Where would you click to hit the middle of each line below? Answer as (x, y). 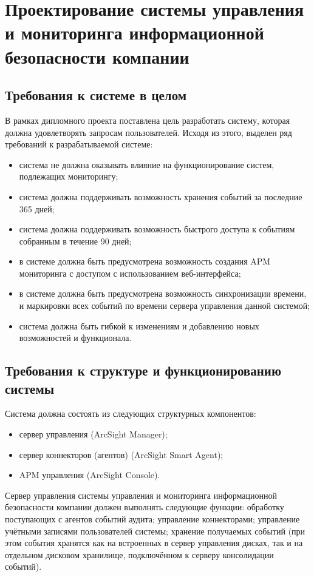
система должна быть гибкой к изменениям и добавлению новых (139, 326)
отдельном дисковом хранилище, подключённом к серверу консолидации (139, 554)
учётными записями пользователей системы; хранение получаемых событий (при (155, 531)
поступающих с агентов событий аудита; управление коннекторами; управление (152, 519)
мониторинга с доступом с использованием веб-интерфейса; (130, 273)
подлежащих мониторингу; (69, 176)
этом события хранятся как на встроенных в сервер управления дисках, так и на (154, 543)
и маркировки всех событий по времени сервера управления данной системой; (165, 305)
